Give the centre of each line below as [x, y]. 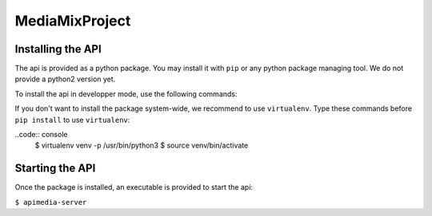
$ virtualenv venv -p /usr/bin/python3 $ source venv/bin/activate [142, 145]
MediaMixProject [73, 21]
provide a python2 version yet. [65, 79]
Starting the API [55, 169]
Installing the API [58, 49]
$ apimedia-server [51, 202]
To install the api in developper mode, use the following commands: [126, 94]
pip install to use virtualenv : [72, 120]
